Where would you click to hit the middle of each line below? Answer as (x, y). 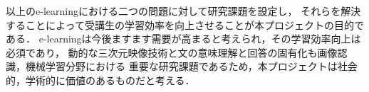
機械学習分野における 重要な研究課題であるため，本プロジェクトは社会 (191, 66)
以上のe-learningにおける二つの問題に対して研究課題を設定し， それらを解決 (183, 11)
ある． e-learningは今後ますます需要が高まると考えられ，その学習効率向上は (183, 39)
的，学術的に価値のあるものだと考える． (100, 80)
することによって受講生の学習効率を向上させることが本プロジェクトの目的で (185, 24)
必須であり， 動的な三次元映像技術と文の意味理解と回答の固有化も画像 (172, 52)
